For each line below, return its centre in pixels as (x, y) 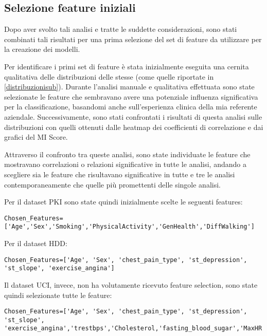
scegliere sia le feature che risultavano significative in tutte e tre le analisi (120, 174)
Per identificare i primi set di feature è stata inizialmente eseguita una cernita (127, 66)
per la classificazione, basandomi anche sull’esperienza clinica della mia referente (131, 107)
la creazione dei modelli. (42, 49)
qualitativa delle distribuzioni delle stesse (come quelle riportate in (109, 76)
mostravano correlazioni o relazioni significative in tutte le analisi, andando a (125, 164)
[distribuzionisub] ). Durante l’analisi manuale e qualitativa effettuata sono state (129, 87)
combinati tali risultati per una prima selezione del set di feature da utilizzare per (133, 39)
